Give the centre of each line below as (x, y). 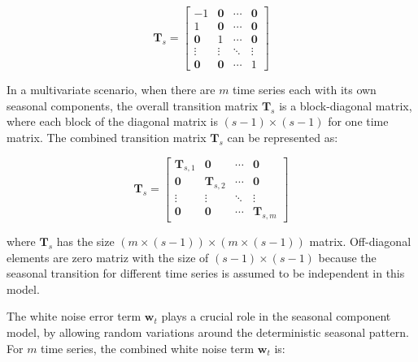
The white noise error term (74, 316)
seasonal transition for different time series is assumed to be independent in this (206, 273)
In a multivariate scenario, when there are (111, 90)
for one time (358, 121)
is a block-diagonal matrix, (346, 105)
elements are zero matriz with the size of (108, 257)
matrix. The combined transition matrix (107, 137)
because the (347, 257)
